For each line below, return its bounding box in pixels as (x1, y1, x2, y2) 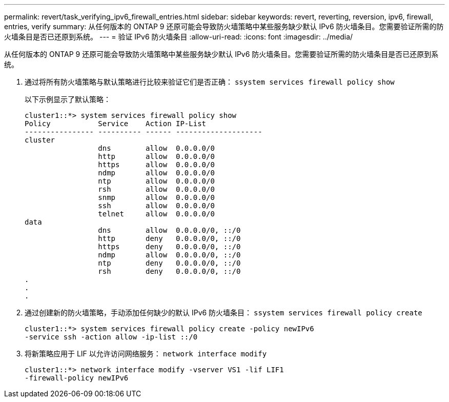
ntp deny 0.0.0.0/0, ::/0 (98, 259, 241, 267)
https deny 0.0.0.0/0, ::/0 (98, 243, 241, 251)
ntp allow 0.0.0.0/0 (98, 177, 215, 185)
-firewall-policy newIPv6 (25, 374, 129, 382)
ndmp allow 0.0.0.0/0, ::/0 (98, 251, 241, 259)
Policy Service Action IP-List (25, 119, 207, 128)
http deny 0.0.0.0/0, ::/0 (98, 234, 241, 243)
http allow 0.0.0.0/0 (98, 152, 215, 160)
